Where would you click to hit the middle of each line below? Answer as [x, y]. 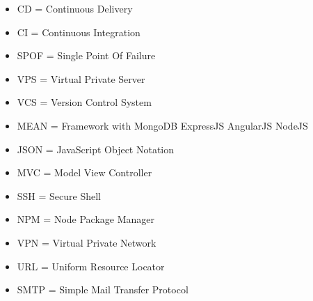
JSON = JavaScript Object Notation [96, 149]
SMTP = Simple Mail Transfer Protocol [103, 290]
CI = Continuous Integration [79, 32]
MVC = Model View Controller [85, 172]
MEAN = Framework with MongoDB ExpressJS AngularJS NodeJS [162, 125]
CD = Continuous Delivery [75, 8]
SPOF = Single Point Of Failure [86, 55]
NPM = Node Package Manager [86, 219]
